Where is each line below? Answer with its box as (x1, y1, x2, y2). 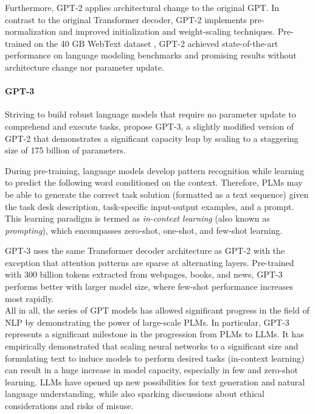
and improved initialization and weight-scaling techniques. (58, 25, 275, 38)
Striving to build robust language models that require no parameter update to (5, 108, 296, 121)
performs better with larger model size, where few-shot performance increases (5, 280, 293, 293)
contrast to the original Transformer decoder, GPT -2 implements (5, 13, 247, 26)
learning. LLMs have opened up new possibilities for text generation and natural (5, 375, 305, 388)
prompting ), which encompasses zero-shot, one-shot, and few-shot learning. (5, 223, 283, 236)
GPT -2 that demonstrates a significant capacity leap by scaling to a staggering (5, 132, 299, 144)
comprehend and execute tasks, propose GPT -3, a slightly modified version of (5, 119, 294, 132)
